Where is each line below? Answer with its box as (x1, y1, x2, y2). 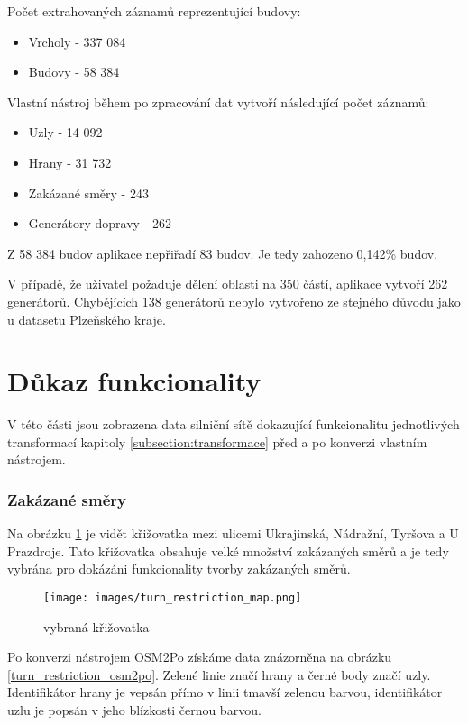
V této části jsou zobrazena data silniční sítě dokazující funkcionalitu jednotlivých (7, 415, 460, 434)
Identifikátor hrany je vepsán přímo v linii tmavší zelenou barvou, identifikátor (7, 683, 443, 702)
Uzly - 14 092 (28, 123, 103, 142)
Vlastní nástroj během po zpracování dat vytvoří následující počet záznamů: (7, 92, 429, 111)
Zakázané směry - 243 (28, 183, 149, 202)
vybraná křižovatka (43, 617, 150, 636)
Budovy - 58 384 (28, 62, 120, 81)
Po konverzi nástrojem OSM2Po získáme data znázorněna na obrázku (7, 647, 392, 666)
